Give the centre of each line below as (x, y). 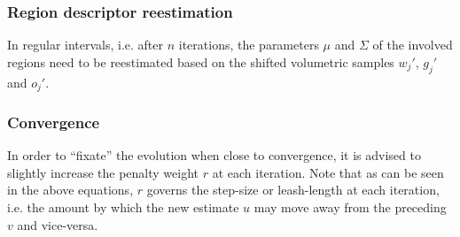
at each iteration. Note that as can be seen (328, 172)
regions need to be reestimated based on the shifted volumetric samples (201, 61)
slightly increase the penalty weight (103, 172)
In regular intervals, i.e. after (86, 45)
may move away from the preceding (350, 207)
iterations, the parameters (249, 45)
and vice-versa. (58, 224)
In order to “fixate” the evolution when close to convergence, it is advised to (214, 155)
